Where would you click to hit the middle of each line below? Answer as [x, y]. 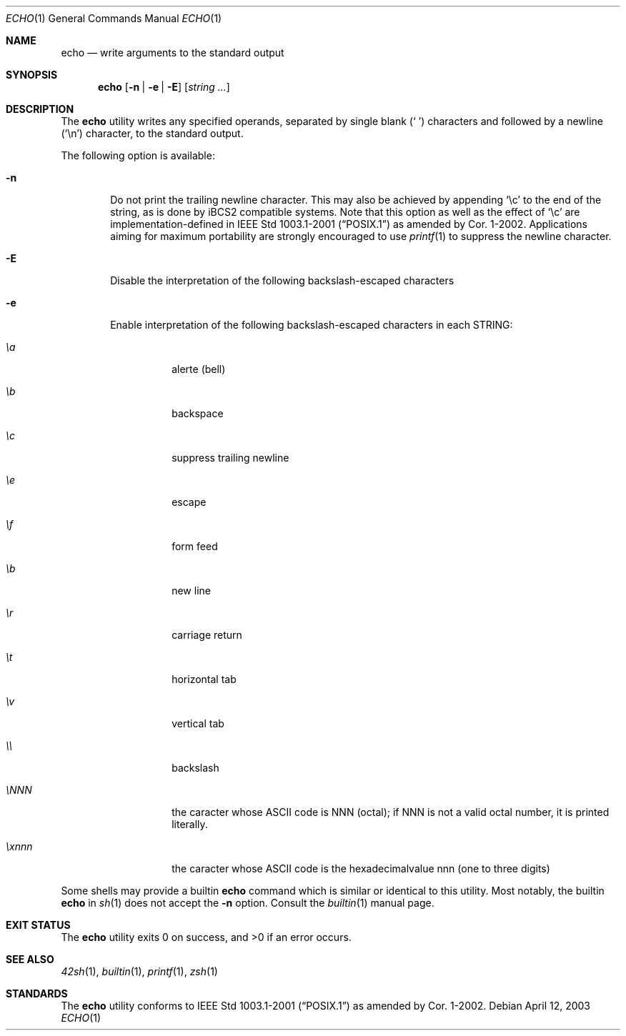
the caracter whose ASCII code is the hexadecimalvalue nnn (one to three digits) [361, 868]
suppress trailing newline [230, 458]
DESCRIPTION [40, 109]
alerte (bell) [199, 369]
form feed [195, 546]
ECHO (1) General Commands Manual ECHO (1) [114, 18]
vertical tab [198, 723]
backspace [198, 413]
